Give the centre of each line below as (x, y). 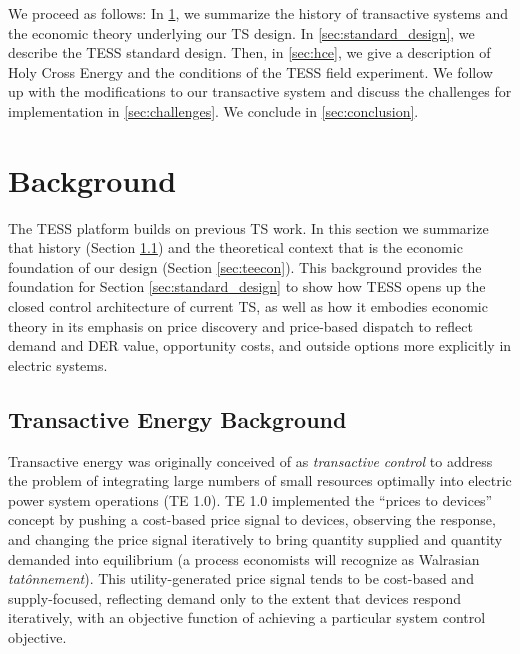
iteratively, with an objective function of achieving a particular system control (247, 617)
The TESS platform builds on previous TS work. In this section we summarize (248, 227)
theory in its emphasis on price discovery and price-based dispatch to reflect (240, 325)
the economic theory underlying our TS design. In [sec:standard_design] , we (241, 32)
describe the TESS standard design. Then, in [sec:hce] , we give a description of (249, 52)
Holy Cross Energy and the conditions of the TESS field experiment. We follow (250, 71)
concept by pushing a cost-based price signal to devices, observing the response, (252, 519)
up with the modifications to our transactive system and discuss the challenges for (260, 91)
